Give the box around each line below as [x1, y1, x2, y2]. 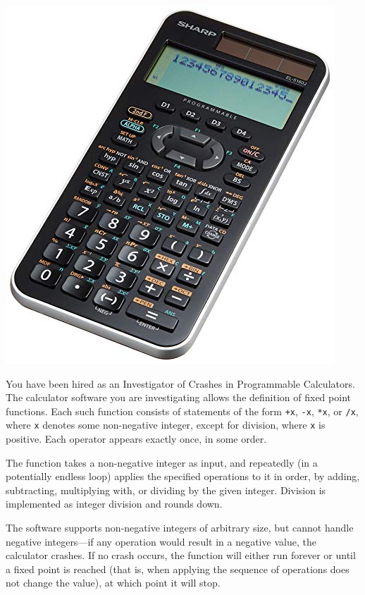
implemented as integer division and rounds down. [6, 496, 223, 511]
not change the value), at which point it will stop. [6, 575, 221, 590]
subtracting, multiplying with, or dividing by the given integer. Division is [6, 482, 326, 497]
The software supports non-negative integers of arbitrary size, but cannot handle [6, 520, 354, 535]
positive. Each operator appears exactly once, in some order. [6, 431, 267, 446]
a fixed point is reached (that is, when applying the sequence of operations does [6, 561, 349, 576]
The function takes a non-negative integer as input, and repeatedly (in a [6, 455, 318, 470]
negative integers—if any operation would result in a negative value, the [6, 534, 316, 548]
